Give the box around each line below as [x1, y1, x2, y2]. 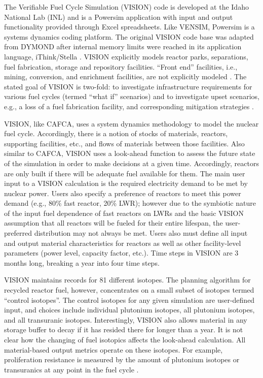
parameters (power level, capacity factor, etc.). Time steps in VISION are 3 [4, 247, 239, 258]
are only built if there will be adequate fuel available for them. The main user [4, 168, 245, 178]
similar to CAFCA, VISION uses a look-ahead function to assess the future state [4, 148, 255, 159]
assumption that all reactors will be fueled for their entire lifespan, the [4, 217, 223, 228]
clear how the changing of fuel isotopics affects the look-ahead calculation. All [4, 334, 246, 344]
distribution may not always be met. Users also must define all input [34, 228, 248, 238]
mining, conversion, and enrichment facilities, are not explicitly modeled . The [4, 71, 247, 82]
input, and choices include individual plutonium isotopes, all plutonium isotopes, [4, 304, 255, 315]
